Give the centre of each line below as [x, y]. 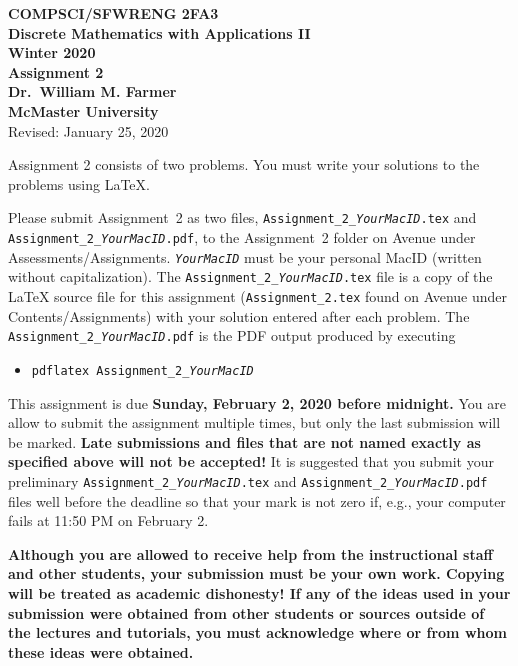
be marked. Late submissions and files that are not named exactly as [244, 441]
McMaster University [83, 110]
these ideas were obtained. [101, 651]
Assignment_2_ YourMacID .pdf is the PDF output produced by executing [232, 335]
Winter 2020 [52, 52]
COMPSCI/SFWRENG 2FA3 [113, 13]
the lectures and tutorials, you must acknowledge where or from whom [257, 632]
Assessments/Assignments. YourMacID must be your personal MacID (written [245, 256]
